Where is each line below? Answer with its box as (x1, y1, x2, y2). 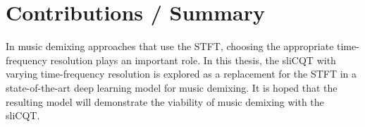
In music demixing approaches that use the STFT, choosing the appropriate (6, 39, 334, 54)
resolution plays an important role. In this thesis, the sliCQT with (50, 52, 336, 67)
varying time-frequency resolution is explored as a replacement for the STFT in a (6, 66, 357, 81)
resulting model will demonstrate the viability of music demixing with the (6, 94, 324, 109)
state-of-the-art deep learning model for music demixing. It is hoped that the (6, 80, 338, 95)
